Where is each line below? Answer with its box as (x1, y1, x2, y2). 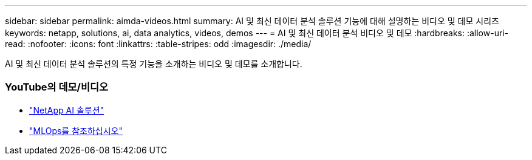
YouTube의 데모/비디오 (5, 81, 109, 94)
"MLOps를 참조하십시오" (29, 125, 123, 136)
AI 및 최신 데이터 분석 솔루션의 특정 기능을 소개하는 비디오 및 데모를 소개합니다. (5, 59, 302, 69)
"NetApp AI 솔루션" (29, 104, 104, 115)
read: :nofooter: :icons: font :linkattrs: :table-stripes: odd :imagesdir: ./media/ (5, 39, 312, 49)
